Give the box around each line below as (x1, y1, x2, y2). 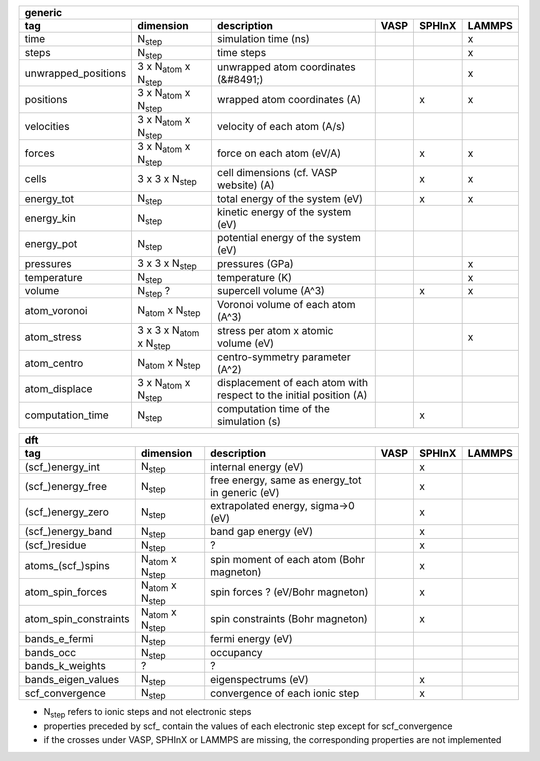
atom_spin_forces (24, 585, 108, 599)
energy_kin (24, 211, 77, 225)
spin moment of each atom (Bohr (210, 552, 365, 566)
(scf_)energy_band (24, 525, 113, 539)
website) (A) (216, 178, 275, 192)
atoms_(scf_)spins (24, 558, 110, 572)
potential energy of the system (216, 231, 362, 245)
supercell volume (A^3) (216, 284, 325, 298)
